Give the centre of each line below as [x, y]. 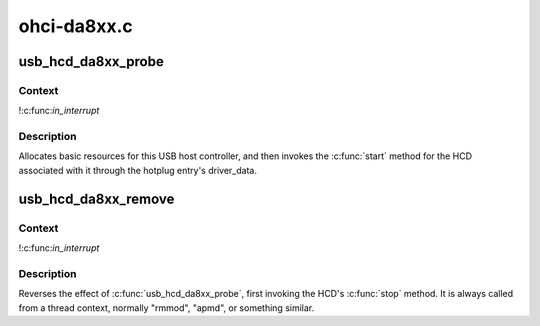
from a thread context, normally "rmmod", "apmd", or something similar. [166, 307]
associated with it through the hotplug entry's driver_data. [137, 170]
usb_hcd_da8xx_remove [96, 198]
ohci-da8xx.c [76, 26]
